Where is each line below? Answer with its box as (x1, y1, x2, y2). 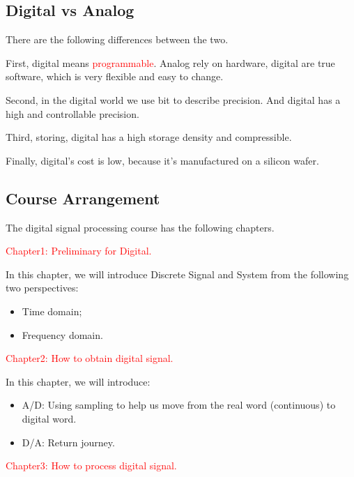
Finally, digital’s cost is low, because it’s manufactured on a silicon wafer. (6, 153, 319, 167)
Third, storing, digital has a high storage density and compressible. (6, 130, 292, 144)
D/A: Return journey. (22, 434, 115, 449)
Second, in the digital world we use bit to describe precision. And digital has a (6, 92, 341, 107)
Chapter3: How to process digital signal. (6, 458, 177, 473)
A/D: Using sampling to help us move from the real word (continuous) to (22, 397, 336, 412)
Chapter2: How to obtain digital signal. (6, 351, 174, 365)
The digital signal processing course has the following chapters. (6, 220, 275, 234)
